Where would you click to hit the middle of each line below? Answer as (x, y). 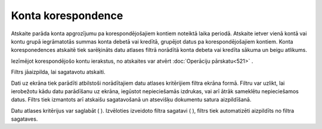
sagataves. (24, 119)
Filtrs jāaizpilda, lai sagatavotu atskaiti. (58, 72)
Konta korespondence (67, 16)
